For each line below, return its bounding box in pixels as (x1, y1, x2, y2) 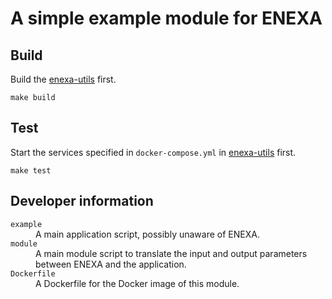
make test (10, 165, 52, 176)
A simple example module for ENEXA (10, 7, 323, 30)
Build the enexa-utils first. (10, 73, 117, 85)
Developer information (10, 193, 154, 210)
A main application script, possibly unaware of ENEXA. (35, 228, 260, 240)
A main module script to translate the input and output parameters (35, 247, 308, 259)
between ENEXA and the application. (35, 258, 187, 270)
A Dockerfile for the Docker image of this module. (35, 277, 240, 289)
